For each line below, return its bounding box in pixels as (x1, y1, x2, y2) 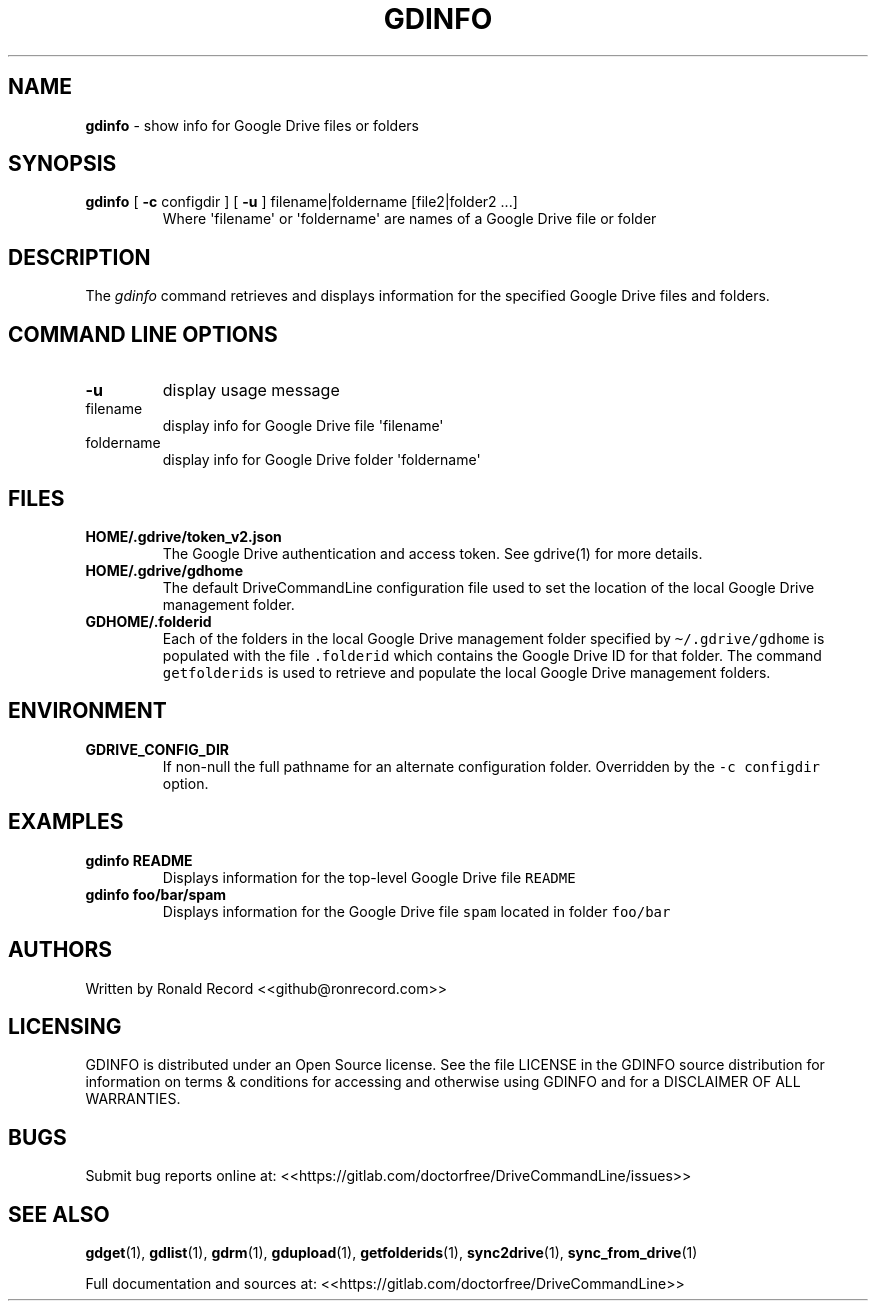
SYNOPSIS (8, 151, 117, 177)
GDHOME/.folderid (85, 612, 212, 630)
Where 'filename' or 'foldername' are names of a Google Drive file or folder (162, 210, 657, 228)
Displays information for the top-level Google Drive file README (162, 868, 576, 886)
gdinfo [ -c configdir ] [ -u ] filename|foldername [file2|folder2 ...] (85, 193, 518, 211)
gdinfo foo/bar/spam (85, 885, 227, 903)
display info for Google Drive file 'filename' (162, 417, 444, 435)
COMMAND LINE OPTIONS (8, 321, 278, 347)
